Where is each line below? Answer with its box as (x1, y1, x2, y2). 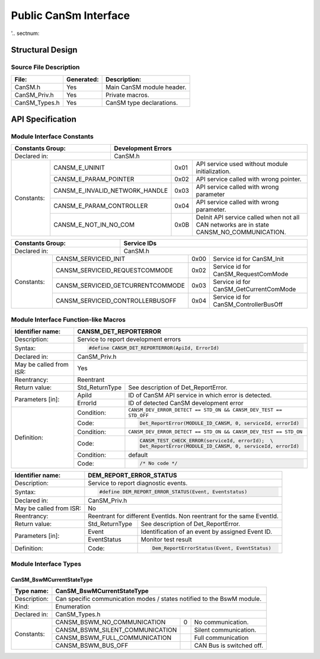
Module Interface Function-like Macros (11, 315, 126, 323)
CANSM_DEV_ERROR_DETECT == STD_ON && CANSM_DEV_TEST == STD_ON (128, 429, 303, 435)
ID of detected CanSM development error (128, 399, 244, 407)
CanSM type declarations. (105, 98, 178, 107)
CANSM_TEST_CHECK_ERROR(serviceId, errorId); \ (139, 437, 274, 444)
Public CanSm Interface (11, 9, 130, 22)
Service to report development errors (77, 335, 181, 343)
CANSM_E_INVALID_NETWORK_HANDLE (53, 187, 168, 195)
